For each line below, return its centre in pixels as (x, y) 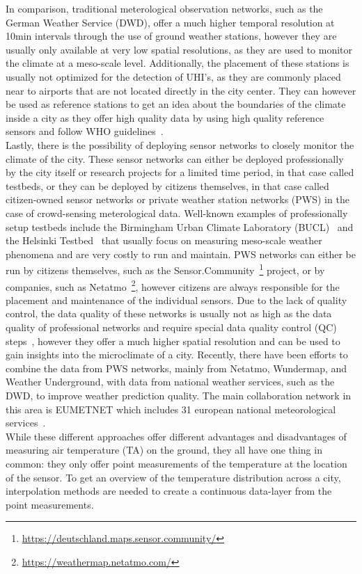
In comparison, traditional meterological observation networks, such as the (164, 8)
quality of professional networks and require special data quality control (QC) (171, 327)
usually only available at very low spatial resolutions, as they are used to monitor (179, 49)
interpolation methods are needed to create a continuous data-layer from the (169, 491)
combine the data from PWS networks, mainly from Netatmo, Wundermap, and (176, 368)
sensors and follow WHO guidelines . (85, 131)
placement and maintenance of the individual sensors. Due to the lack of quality (176, 300)
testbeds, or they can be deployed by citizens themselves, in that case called (167, 185)
